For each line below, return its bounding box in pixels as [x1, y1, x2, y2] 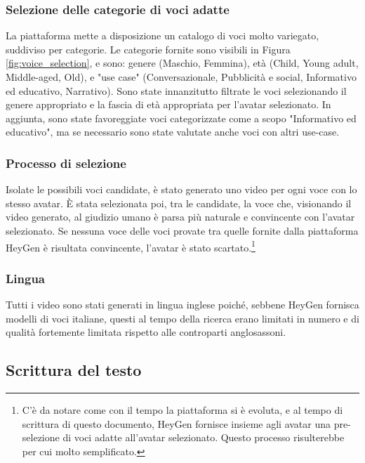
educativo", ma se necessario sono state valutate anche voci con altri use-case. [6, 124, 340, 139]
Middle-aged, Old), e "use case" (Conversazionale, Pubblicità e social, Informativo [6, 70, 357, 84]
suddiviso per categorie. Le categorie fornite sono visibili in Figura [6, 41, 291, 56]
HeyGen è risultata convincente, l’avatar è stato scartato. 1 [6, 237, 255, 254]
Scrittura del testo [6, 359, 142, 381]
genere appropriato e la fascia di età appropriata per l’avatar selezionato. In [6, 97, 331, 112]
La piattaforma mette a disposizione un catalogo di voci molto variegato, [6, 28, 319, 43]
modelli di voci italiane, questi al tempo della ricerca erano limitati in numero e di [6, 311, 359, 325]
